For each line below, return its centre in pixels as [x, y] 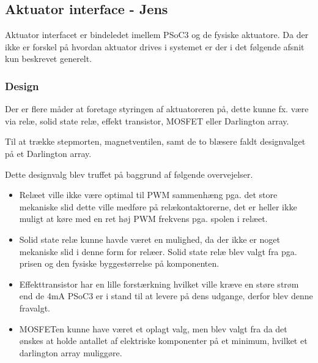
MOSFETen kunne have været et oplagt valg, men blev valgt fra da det [153, 328]
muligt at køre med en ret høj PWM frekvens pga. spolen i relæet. [143, 219]
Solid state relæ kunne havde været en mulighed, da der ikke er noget [150, 239]
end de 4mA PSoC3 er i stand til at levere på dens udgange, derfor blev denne [166, 296]
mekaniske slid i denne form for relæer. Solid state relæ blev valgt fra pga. [158, 251]
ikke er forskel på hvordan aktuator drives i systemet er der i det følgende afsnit [155, 46]
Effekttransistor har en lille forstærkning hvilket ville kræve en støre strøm [159, 284]
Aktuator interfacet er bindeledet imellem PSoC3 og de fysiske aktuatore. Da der [157, 35]
